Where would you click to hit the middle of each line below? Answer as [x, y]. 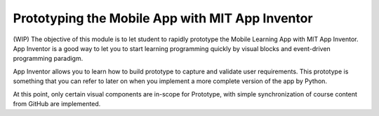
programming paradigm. [48, 59]
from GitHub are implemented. [57, 103]
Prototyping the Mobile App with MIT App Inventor [163, 18]
